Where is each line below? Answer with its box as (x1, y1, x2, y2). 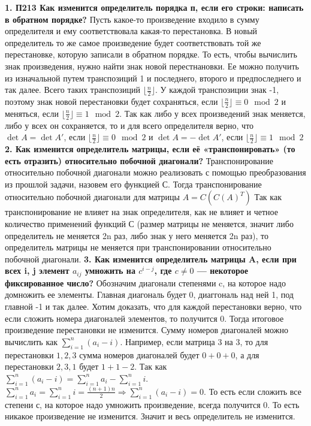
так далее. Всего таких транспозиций (5, 83, 141, 96)
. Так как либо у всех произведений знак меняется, (119, 107, 306, 119)
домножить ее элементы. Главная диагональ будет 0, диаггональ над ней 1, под (5, 288, 294, 301)
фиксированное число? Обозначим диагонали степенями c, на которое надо (5, 276, 286, 289)
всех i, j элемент (5, 264, 70, 277)
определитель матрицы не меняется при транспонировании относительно (5, 241, 271, 253)
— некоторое (197, 264, 248, 277)
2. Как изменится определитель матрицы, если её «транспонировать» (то (5, 143, 295, 155)
